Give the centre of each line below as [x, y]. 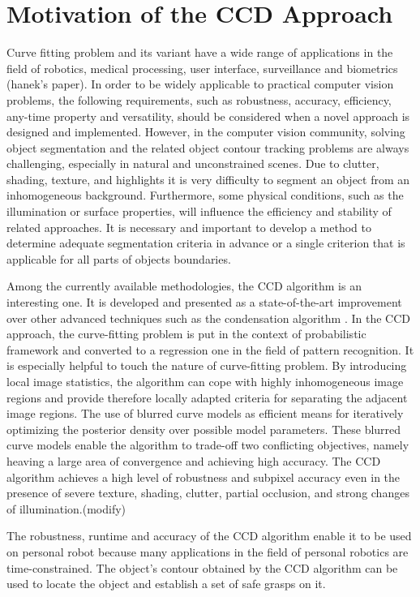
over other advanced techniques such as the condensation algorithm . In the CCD [208, 318]
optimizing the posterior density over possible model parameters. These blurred [204, 429]
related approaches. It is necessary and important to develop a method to [189, 227]
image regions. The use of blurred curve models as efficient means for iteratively [205, 413]
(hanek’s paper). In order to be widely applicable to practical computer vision [200, 84]
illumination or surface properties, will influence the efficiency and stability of [199, 211]
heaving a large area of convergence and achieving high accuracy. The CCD [194, 460]
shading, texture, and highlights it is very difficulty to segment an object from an [208, 179]
